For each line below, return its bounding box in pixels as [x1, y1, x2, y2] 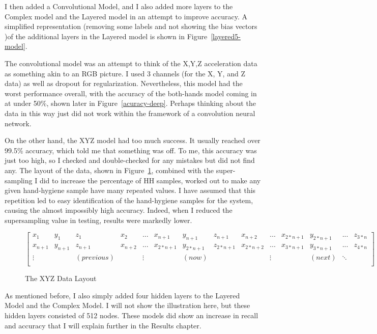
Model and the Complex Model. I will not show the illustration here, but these [5, 300, 250, 311]
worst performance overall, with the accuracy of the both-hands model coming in [5, 88, 257, 98]
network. [5, 118, 32, 128]
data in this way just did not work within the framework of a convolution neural [5, 107, 255, 118]
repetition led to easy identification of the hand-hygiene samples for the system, [5, 194, 253, 205]
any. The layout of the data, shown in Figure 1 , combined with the [5, 164, 214, 175]
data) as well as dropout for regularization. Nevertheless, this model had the [5, 78, 243, 89]
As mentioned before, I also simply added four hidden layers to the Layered [5, 290, 240, 300]
